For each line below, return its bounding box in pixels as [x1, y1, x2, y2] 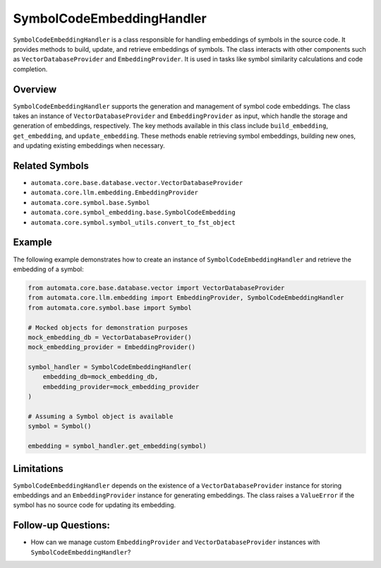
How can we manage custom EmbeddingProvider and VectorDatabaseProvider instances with [30, 538, 320, 547]
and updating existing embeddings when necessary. [13, 141, 165, 150]
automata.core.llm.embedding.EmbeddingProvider [30, 189, 199, 197]
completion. [13, 64, 48, 73]
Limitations [13, 463, 64, 475]
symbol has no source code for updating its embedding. [13, 501, 176, 509]
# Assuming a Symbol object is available [28, 413, 174, 420]
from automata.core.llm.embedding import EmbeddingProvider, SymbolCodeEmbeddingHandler [28, 294, 345, 302]
